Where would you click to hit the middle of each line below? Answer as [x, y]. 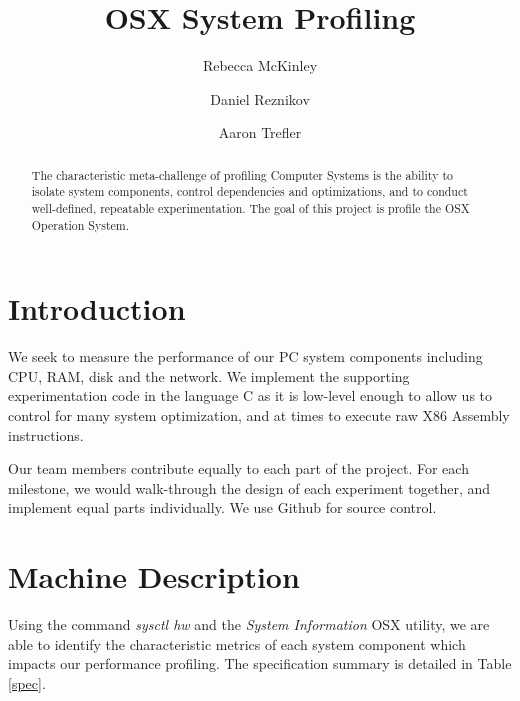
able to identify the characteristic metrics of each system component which [237, 643]
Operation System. [80, 224]
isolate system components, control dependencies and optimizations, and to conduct [249, 191]
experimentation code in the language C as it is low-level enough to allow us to [250, 395]
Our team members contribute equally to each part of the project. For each [238, 468]
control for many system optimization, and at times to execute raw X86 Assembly [259, 415]
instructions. [46, 434]
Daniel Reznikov [260, 98]
